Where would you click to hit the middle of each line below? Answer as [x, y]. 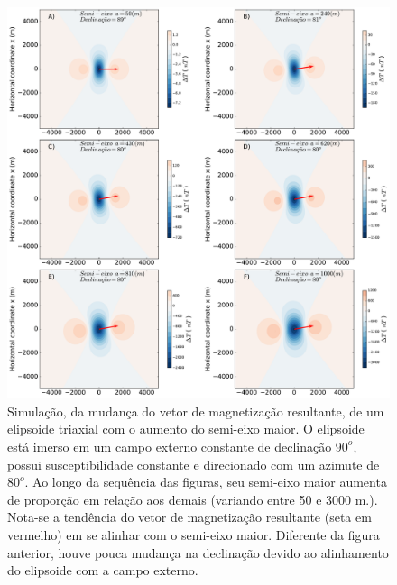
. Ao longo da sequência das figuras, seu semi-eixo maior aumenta [206, 482]
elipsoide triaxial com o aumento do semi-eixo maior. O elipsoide [186, 429]
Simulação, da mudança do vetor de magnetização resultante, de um [196, 411]
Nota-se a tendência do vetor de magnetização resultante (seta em [189, 517]
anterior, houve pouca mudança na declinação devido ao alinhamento [198, 552]
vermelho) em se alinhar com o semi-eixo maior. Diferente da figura [194, 534]
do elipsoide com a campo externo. [103, 570]
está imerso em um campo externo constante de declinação [170, 446]
